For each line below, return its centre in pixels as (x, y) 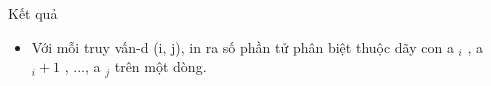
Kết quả (33, 13)
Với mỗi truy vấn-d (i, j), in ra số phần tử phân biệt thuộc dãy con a (242, 46)
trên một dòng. (160, 66)
